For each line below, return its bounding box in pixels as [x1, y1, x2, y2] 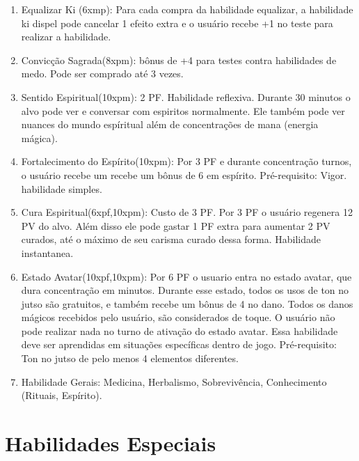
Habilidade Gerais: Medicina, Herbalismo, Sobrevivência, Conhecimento [21, 374, 327, 389]
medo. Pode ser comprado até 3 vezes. [21, 66, 184, 81]
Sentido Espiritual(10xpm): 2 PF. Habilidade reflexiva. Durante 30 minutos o [21, 89, 351, 104]
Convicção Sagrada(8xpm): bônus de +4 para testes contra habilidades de [21, 52, 337, 67]
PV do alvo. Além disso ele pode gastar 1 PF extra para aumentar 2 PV [21, 218, 330, 233]
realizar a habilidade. [21, 29, 111, 44]
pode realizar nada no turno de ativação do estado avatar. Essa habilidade [21, 323, 338, 338]
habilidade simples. [21, 181, 102, 196]
